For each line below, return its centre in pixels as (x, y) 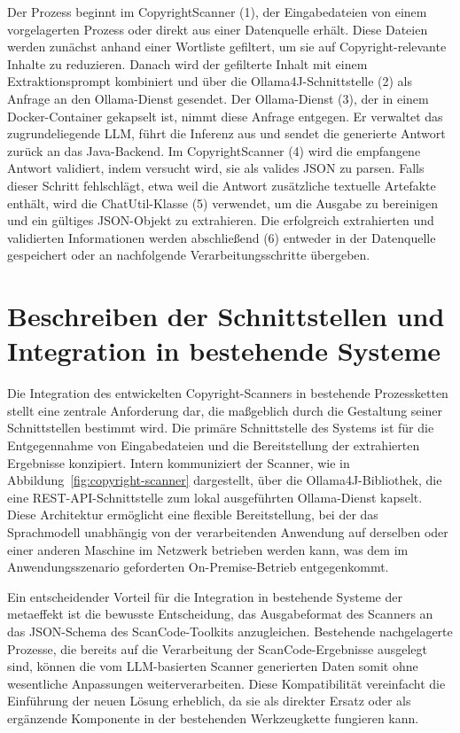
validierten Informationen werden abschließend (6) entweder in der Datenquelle (222, 237)
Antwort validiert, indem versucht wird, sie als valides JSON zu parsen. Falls (216, 168)
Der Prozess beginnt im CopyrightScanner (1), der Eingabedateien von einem (217, 12)
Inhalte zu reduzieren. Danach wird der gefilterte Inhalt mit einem (187, 63)
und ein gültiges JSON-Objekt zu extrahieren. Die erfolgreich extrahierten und (221, 220)
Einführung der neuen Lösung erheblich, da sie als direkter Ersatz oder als (209, 701)
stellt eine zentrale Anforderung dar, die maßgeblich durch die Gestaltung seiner (225, 410)
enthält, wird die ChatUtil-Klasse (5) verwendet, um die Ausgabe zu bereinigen (223, 203)
